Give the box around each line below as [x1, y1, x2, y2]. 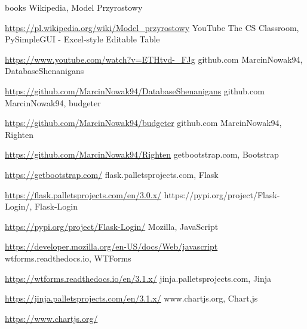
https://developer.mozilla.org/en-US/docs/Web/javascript [5, 240, 218, 253]
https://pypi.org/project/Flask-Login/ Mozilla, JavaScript [5, 220, 219, 232]
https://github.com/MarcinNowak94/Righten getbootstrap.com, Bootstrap [5, 148, 279, 161]
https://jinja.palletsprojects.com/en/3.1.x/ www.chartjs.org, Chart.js [5, 292, 258, 305]
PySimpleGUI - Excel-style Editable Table [5, 33, 160, 45]
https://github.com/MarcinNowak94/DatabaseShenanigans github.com [5, 84, 265, 97]
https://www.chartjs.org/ [5, 312, 98, 324]
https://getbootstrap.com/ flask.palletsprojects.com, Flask [5, 168, 219, 180]
